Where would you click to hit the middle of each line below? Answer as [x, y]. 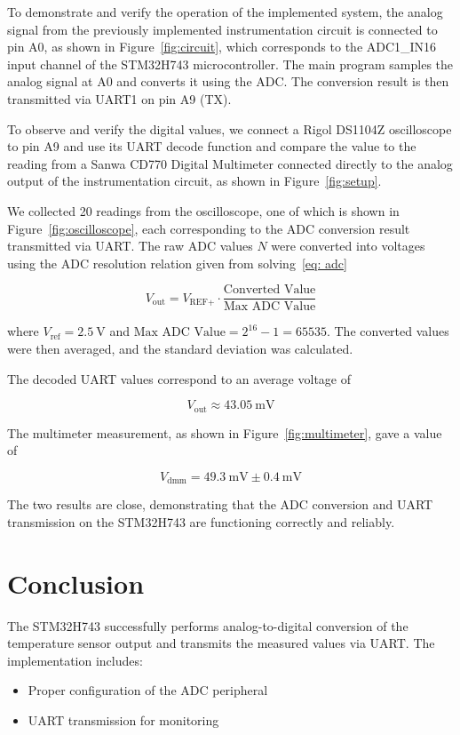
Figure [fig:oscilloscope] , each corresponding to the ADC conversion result [209, 228]
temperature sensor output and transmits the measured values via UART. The [221, 643]
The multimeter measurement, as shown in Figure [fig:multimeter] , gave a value [225, 432]
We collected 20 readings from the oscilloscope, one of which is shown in [203, 210]
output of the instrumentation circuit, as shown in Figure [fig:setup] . [194, 181]
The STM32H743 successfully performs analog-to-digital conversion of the [208, 625]
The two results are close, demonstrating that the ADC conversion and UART [220, 504]
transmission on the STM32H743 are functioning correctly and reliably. [201, 521]
